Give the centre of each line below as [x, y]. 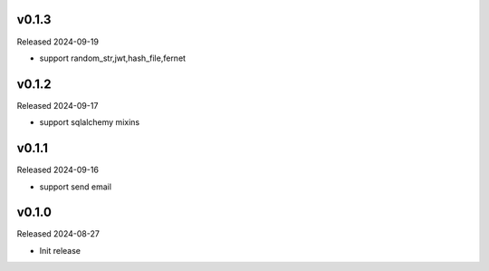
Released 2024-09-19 [58, 42]
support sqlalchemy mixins [90, 122]
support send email [76, 187]
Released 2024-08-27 [58, 234]
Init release [60, 250]
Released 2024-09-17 [58, 105]
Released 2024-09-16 [58, 170]
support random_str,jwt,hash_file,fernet [112, 58]
